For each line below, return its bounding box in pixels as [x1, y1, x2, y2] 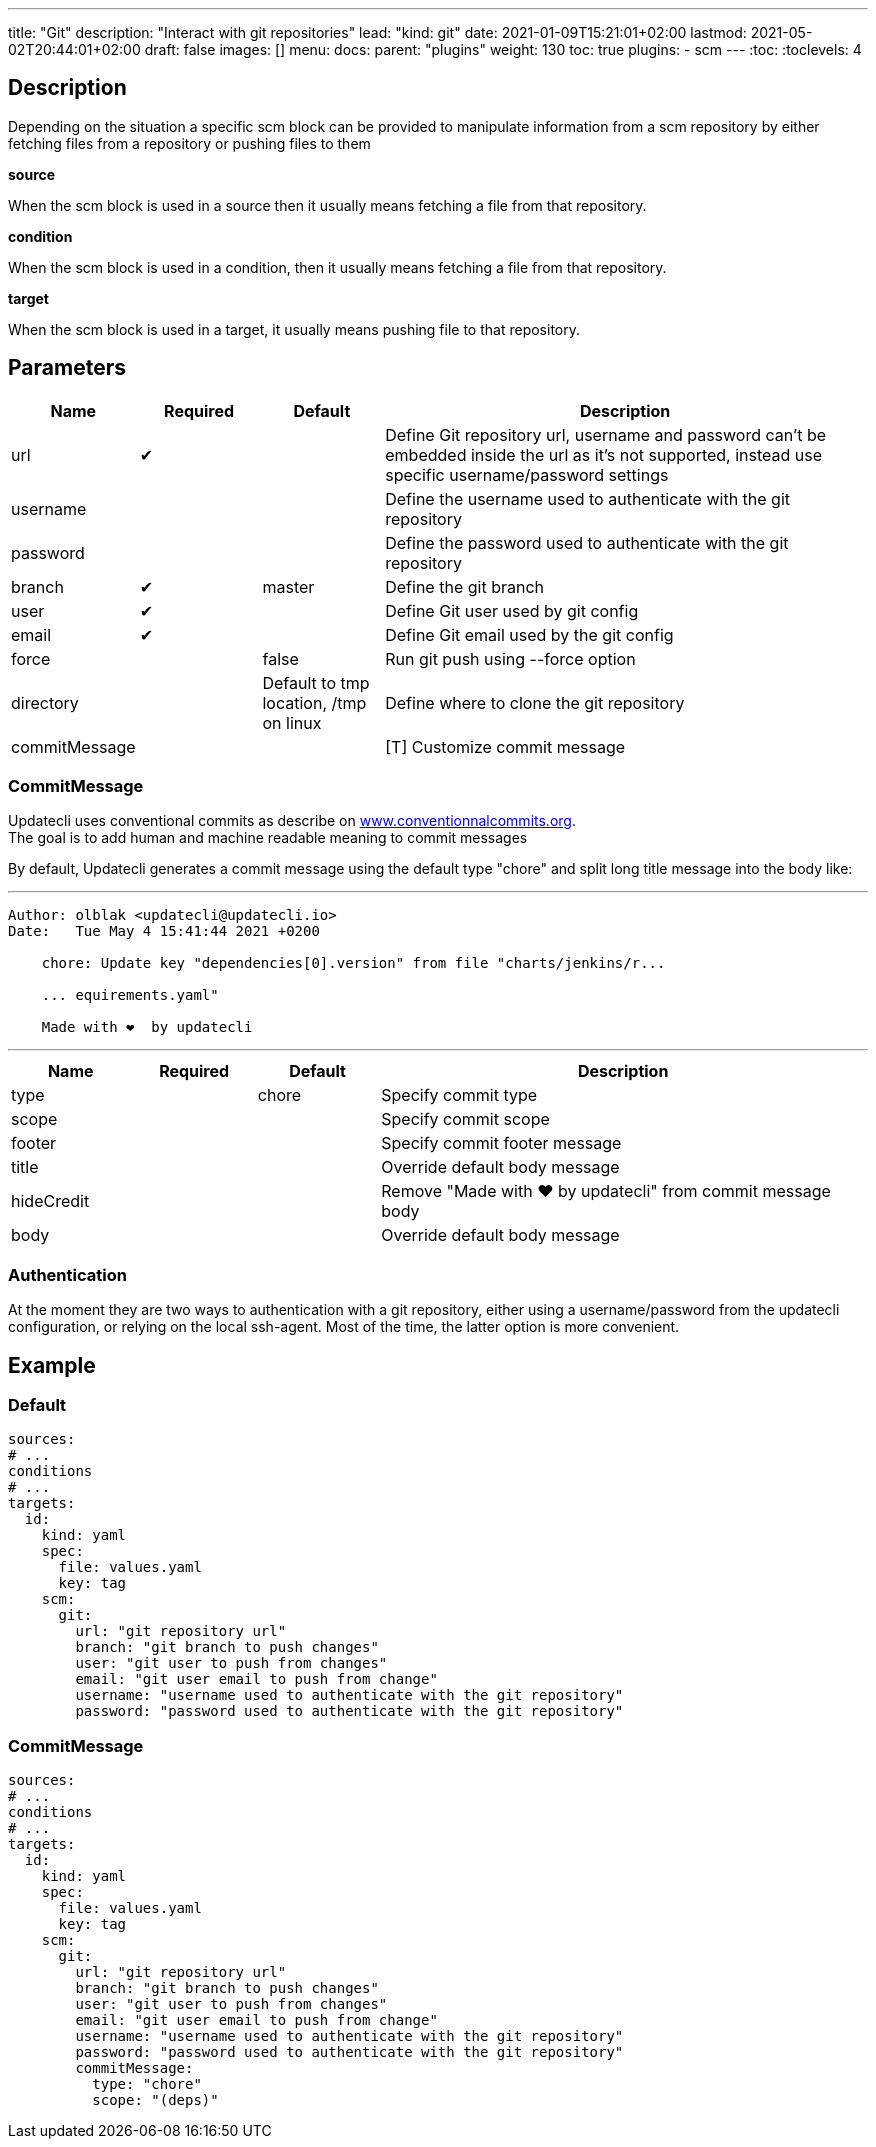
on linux [262, 712, 322, 733]
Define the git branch [385, 576, 544, 597]
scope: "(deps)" [92, 2092, 219, 2109]
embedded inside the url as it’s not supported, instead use [385, 444, 823, 465]
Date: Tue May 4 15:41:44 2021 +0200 [8, 923, 320, 940]
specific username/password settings [385, 464, 669, 485]
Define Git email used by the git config [385, 624, 674, 645]
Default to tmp [262, 672, 370, 693]
